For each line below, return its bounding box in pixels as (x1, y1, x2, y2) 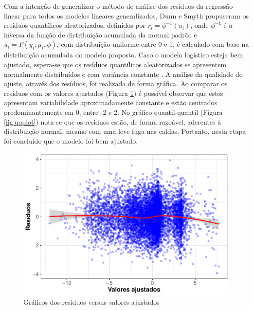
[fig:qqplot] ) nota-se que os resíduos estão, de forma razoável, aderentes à (4, 116, 221, 127)
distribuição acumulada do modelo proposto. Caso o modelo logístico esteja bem (4, 50, 243, 60)
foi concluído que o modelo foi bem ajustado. (4, 135, 138, 146)
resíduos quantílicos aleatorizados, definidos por (4, 20, 146, 30)
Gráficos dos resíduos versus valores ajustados (23, 297, 160, 307)
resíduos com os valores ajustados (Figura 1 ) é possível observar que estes (4, 88, 223, 98)
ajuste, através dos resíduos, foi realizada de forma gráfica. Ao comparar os (4, 78, 228, 89)
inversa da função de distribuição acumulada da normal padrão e (4, 29, 197, 39)
